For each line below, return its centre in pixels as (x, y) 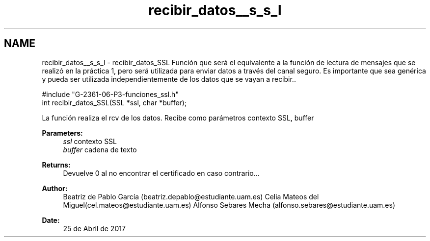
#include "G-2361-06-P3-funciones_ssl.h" (110, 94)
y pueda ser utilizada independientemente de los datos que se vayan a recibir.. (169, 79)
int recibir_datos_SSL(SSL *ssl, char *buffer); (114, 102)
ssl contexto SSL (90, 141)
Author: (55, 188)
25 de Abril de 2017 (94, 228)
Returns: (56, 165)
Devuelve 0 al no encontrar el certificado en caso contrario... (161, 173)
